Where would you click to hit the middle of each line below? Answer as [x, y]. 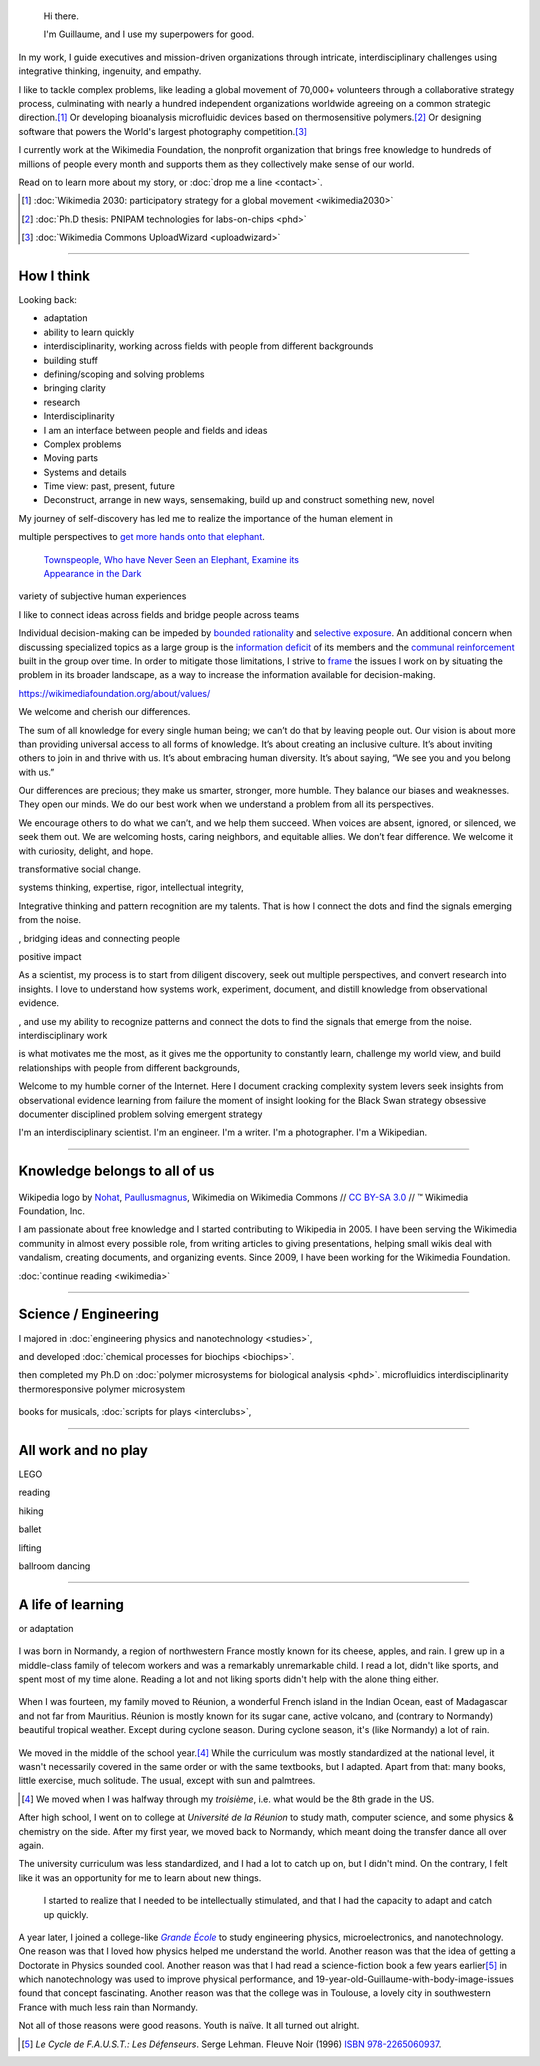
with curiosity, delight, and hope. [86, 851]
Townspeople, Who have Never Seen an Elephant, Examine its [171, 559]
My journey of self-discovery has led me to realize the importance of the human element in [206, 518]
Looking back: [47, 299]
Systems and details [85, 472]
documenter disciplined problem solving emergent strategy [140, 1114]
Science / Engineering [88, 1314]
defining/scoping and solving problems [124, 374]
